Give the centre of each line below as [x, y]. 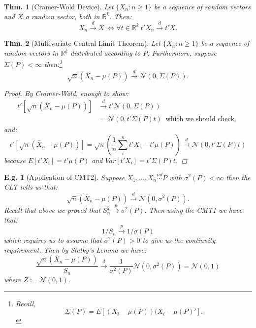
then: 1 [53, 64]
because [15, 160]
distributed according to [106, 53]
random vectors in [31, 53]
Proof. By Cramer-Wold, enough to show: [66, 93]
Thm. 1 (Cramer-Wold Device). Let [59, 6]
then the [238, 177]
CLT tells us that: [31, 187]
